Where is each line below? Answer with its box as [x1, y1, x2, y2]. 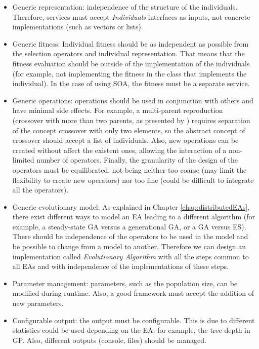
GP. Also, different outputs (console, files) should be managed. [12, 334, 206, 345]
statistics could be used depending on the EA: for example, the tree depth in [12, 325, 250, 335]
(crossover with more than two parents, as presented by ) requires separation [12, 114, 250, 125]
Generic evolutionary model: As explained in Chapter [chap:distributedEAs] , [12, 201, 250, 212]
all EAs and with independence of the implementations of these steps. [12, 261, 229, 272]
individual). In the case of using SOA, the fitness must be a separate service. [12, 78, 250, 89]
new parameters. [12, 298, 64, 308]
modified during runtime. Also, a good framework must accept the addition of [12, 288, 254, 298]
